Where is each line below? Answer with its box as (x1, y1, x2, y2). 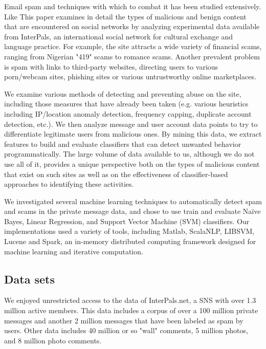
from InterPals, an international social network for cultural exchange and (4, 31, 233, 41)
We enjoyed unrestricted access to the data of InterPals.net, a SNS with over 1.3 (4, 295, 256, 306)
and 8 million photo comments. (4, 335, 102, 345)
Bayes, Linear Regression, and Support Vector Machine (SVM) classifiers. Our (4, 215, 250, 226)
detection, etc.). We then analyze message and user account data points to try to (4, 118, 258, 129)
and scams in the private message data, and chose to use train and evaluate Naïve (4, 206, 261, 216)
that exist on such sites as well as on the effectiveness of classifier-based (4, 168, 228, 179)
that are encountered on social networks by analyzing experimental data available (4, 21, 260, 32)
